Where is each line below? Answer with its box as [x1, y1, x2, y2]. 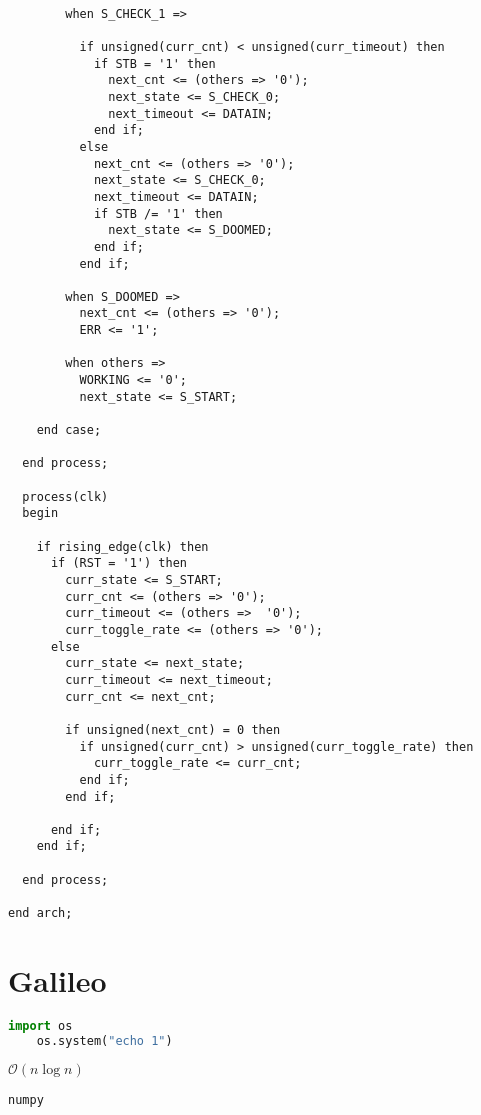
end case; [36, 423, 102, 438]
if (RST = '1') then [50, 556, 187, 571]
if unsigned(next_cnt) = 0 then [65, 722, 281, 737]
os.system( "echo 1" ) [36, 1033, 173, 1048]
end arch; [8, 906, 73, 921]
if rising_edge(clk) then [36, 539, 209, 554]
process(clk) [22, 489, 109, 504]
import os [8, 1018, 73, 1033]
